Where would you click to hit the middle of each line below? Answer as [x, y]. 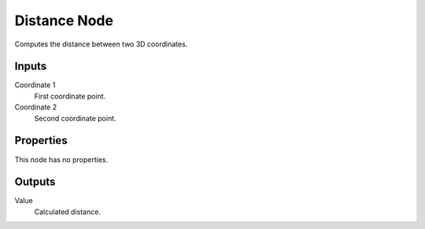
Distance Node [64, 20]
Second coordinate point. [76, 118]
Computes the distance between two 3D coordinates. [101, 44]
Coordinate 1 [35, 85]
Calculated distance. [68, 212]
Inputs [31, 66]
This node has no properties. [61, 159]
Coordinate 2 [36, 107]
